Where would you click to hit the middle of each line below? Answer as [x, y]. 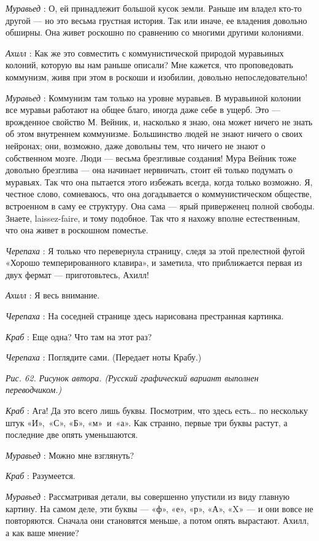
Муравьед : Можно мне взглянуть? [70, 455]
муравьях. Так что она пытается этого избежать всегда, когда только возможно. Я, [159, 181]
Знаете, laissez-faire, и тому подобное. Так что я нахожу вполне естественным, [153, 218]
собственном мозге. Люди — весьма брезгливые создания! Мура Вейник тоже [151, 158]
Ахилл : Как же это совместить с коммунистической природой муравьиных [145, 53]
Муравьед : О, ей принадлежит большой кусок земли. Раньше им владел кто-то [154, 8]
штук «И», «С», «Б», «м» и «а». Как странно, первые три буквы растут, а [147, 422]
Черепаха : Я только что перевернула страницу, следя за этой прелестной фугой [155, 250]
